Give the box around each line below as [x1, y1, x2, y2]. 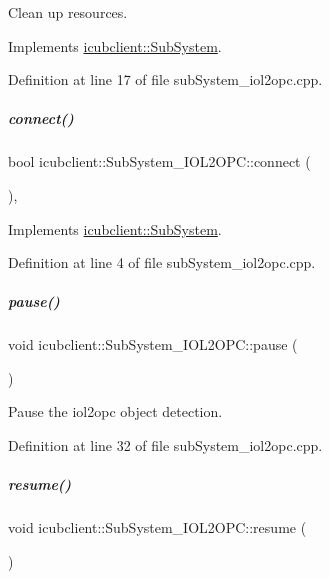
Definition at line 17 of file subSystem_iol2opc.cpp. [8, 69, 323, 90]
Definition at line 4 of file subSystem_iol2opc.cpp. [8, 252, 316, 273]
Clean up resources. [8, 2, 128, 22]
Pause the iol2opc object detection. [8, 401, 223, 422]
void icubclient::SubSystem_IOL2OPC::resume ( [8, 517, 307, 538]
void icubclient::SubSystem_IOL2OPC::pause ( [8, 334, 298, 355]
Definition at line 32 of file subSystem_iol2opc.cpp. [8, 435, 323, 456]
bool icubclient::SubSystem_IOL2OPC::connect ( [8, 151, 311, 172]
